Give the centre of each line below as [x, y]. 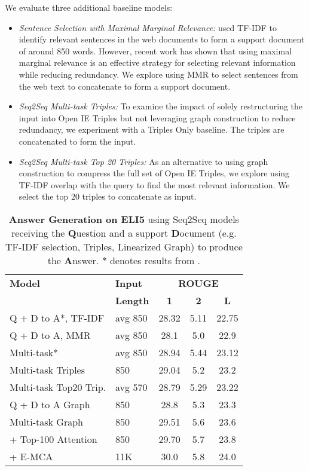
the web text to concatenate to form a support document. [125, 86]
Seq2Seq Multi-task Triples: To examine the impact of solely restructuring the [161, 106]
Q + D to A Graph [50, 404]
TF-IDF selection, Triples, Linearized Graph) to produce [124, 246]
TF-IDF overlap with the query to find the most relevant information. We [154, 184]
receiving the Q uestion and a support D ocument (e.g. [124, 233]
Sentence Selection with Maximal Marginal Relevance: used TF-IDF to [148, 27]
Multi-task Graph [46, 421]
